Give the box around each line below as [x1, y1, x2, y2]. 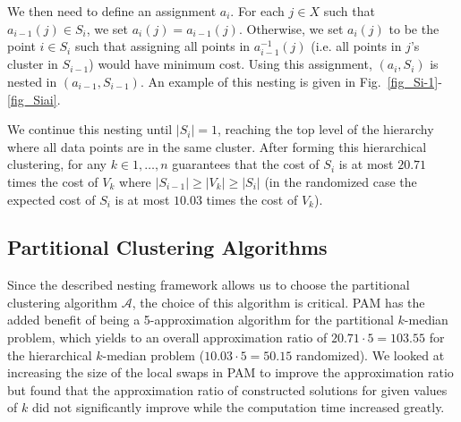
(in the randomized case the [264, 172, 417, 190]
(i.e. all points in [311, 37, 402, 55]
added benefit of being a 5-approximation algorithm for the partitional [7, 310, 394, 329]
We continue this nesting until [7, 120, 173, 139]
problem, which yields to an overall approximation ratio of [7, 328, 328, 347]
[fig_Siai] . [7, 89, 61, 108]
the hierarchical [7, 345, 92, 364]
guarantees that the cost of [172, 155, 320, 173]
